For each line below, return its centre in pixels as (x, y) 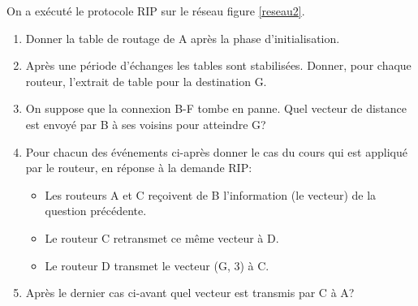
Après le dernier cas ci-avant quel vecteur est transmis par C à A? (190, 293)
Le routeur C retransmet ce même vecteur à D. (162, 237)
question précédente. (96, 211)
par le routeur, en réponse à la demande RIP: (139, 168)
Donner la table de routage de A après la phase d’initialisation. (183, 38)
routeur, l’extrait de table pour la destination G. (146, 81)
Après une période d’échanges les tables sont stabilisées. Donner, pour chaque (218, 65)
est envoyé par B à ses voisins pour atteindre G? (146, 124)
